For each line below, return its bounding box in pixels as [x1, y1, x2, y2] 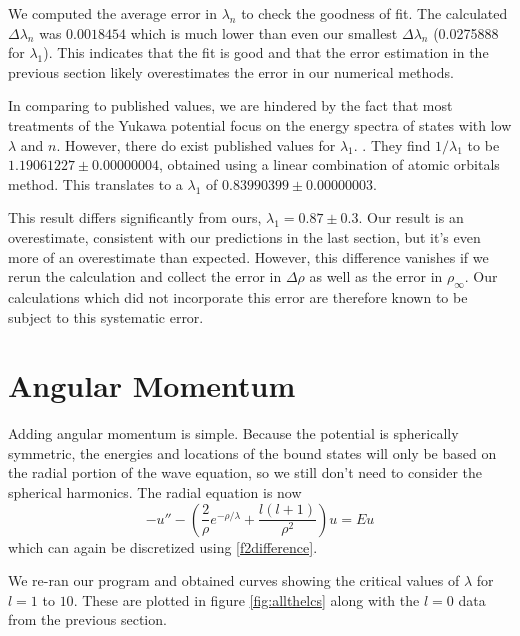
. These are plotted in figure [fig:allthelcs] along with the [73, 589, 420, 610]
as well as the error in [309, 266, 443, 287]
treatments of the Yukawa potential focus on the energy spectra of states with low [8, 114, 512, 135]
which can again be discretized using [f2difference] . [8, 536, 318, 557]
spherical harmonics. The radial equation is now [8, 482, 302, 503]
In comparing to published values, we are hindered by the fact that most [8, 95, 453, 116]
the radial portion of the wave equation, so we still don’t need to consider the [8, 462, 483, 483]
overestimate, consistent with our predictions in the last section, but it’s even [8, 226, 481, 247]
